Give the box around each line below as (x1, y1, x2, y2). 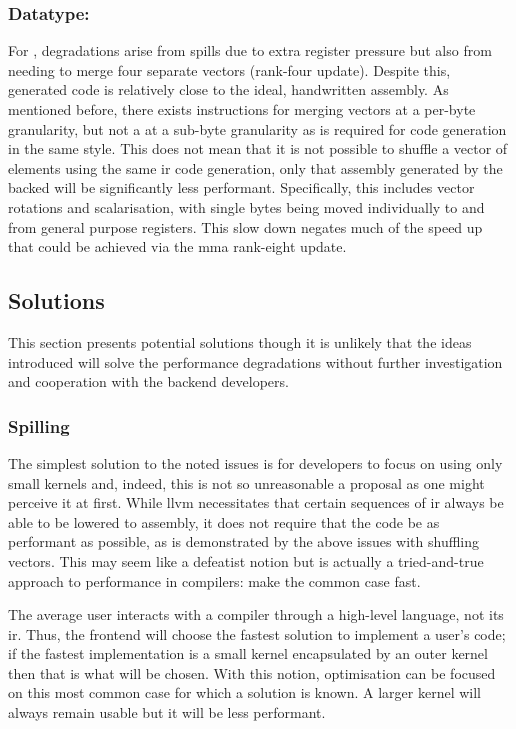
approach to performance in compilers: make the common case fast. (8, 570, 421, 591)
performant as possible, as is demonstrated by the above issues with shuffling (8, 531, 480, 552)
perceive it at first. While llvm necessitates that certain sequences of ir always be (8, 492, 504, 513)
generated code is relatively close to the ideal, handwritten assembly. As (8, 79, 449, 100)
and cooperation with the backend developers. (8, 371, 289, 392)
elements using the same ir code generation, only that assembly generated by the (8, 157, 503, 178)
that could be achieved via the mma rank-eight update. (8, 236, 347, 257)
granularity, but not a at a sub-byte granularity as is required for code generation (8, 118, 507, 139)
